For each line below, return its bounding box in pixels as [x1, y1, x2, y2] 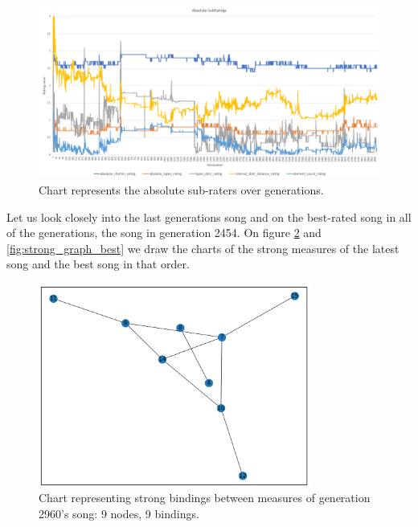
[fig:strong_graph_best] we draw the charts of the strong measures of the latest [6, 239, 400, 256]
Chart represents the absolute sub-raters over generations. [39, 182, 324, 198]
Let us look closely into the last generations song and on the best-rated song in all [6, 208, 412, 225]
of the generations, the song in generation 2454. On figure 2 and [6, 224, 322, 241]
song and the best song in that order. [6, 255, 190, 272]
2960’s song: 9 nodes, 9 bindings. [39, 505, 199, 521]
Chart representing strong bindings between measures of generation [39, 489, 371, 506]
